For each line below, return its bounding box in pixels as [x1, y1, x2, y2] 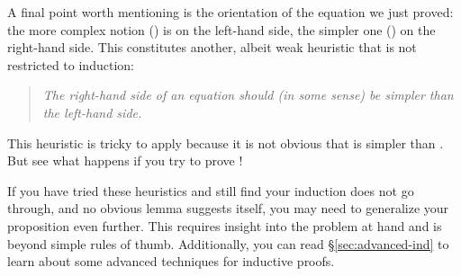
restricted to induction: [7, 55, 134, 74]
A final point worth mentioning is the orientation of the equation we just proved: [7, 3, 454, 21]
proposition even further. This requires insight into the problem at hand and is [7, 216, 442, 235]
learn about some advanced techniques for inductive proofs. [7, 252, 335, 271]
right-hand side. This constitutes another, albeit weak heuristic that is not [7, 38, 417, 57]
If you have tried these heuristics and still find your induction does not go [7, 181, 414, 200]
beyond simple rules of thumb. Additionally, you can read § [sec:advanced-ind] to [7, 234, 449, 253]
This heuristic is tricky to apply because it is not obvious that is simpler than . [7, 133, 444, 152]
